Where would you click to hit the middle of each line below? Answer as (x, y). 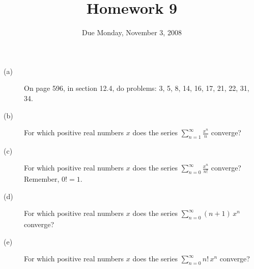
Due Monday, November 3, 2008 (132, 32)
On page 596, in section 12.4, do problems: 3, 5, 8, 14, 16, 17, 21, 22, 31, (137, 88)
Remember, (42, 179)
